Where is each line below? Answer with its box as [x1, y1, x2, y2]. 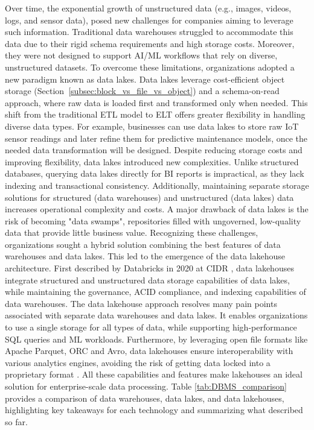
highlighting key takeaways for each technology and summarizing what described [5, 403, 303, 416]
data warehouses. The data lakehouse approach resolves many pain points [5, 297, 277, 309]
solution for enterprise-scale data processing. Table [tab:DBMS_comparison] [5, 380, 287, 392]
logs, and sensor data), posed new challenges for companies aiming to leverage [5, 13, 293, 26]
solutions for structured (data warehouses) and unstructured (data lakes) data [5, 191, 294, 203]
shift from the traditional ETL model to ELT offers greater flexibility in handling [5, 108, 306, 121]
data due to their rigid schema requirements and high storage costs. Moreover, [5, 37, 295, 49]
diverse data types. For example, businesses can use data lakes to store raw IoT [5, 119, 299, 132]
